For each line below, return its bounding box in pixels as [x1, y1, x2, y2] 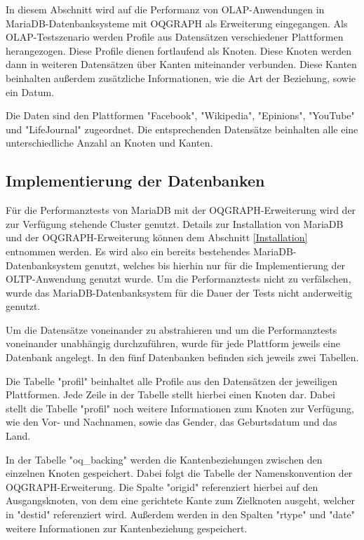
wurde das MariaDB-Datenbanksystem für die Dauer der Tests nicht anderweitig [6, 285, 353, 299]
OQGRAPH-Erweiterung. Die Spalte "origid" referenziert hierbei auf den [6, 479, 318, 494]
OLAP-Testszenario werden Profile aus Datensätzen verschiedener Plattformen [6, 29, 344, 44]
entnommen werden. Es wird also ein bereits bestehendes [6, 243, 250, 258]
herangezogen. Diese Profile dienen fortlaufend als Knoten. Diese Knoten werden [6, 43, 351, 58]
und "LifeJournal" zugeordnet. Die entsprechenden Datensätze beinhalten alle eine [6, 121, 358, 136]
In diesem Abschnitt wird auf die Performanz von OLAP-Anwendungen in [6, 2, 325, 16]
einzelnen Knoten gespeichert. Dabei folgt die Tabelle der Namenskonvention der [6, 466, 353, 480]
